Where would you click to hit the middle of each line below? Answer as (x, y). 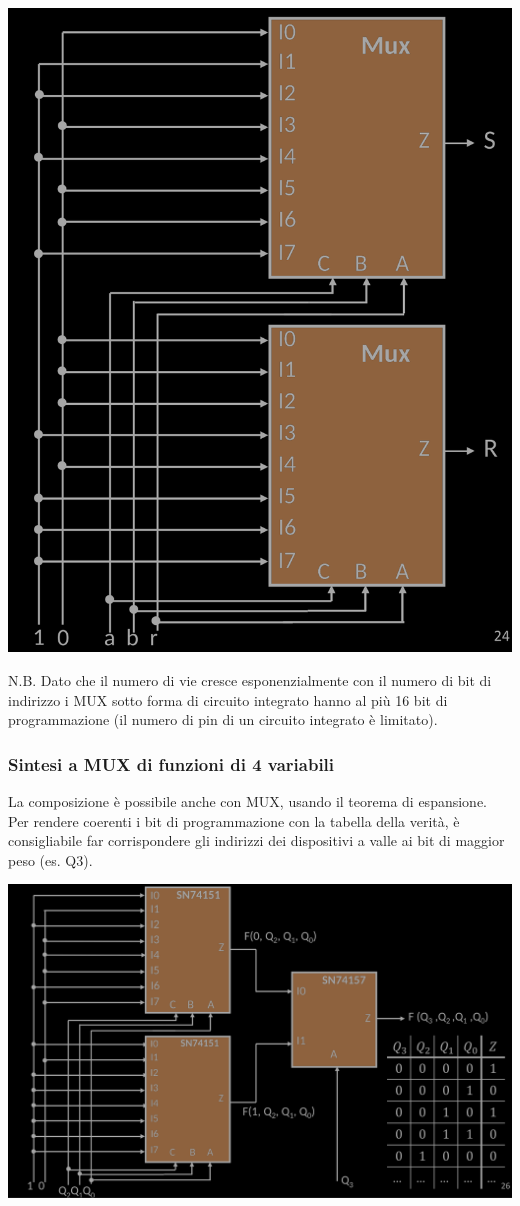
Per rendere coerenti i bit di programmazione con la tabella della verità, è (234, 820)
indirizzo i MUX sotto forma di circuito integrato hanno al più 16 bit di (228, 699)
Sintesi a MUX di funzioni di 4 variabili (171, 763)
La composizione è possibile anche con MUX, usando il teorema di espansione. (247, 800)
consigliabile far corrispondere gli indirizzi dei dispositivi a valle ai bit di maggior (256, 840)
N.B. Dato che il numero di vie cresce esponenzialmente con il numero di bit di (250, 679)
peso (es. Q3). (50, 859)
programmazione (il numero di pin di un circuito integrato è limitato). (223, 719)
